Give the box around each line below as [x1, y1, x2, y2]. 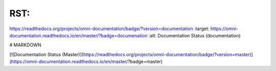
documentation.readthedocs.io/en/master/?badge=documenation [9, 32, 148, 38]
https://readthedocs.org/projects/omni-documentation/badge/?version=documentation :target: [9, 26, 210, 32]
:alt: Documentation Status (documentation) [148, 32, 241, 38]
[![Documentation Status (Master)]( [9, 51, 84, 57]
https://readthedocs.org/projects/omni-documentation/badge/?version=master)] [83, 51, 253, 57]
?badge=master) [128, 59, 163, 65]
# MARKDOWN [9, 42, 41, 48]
